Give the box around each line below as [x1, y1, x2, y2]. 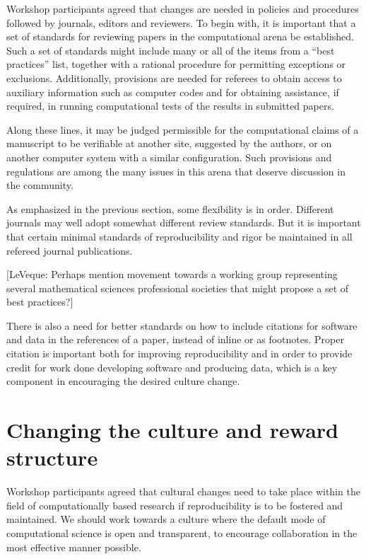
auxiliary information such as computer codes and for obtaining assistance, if [6, 84, 339, 99]
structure [6, 443, 98, 472]
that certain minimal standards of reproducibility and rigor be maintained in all [6, 229, 353, 243]
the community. [6, 178, 73, 192]
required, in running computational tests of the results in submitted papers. [6, 98, 334, 113]
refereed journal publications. [6, 243, 133, 258]
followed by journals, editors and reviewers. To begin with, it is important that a [6, 15, 356, 30]
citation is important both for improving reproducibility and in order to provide [6, 346, 353, 361]
